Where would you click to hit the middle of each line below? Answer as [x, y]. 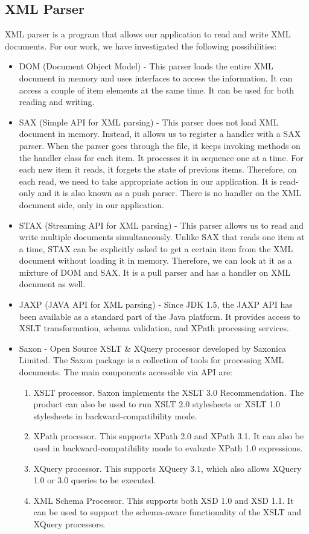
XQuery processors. [69, 523]
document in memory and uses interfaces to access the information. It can [156, 78]
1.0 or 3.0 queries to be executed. [95, 480]
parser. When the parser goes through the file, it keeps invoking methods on [160, 145]
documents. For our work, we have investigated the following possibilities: [141, 46]
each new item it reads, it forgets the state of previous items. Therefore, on [158, 169]
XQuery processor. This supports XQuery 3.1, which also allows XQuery [167, 468]
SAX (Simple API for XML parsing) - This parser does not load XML [149, 122]
